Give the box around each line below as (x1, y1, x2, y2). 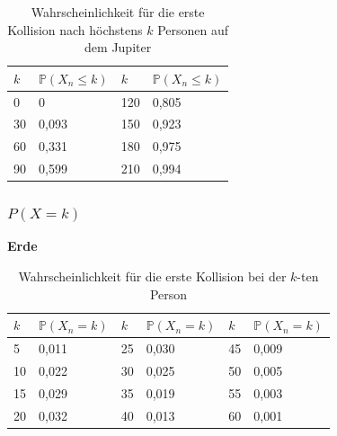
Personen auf (157, 20, 229, 39)
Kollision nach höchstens (7, 20, 143, 39)
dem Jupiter (84, 38, 152, 57)
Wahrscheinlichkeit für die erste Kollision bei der (18, 267, 287, 286)
